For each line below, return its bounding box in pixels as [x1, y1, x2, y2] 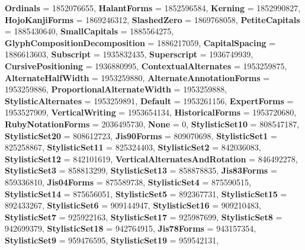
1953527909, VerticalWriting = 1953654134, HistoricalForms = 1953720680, [5, 106, 297, 118]
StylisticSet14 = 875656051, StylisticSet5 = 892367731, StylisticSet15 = [5, 187, 287, 200]
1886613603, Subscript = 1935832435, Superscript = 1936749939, [5, 48, 253, 60]
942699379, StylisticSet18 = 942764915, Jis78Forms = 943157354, [5, 222, 256, 235]
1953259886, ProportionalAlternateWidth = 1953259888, [5, 83, 227, 95]
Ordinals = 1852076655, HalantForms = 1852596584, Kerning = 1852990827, [5, 2, 301, 14]
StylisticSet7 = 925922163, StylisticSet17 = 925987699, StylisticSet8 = [5, 210, 282, 223]
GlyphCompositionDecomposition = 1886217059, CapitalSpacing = [5, 36, 276, 49]
